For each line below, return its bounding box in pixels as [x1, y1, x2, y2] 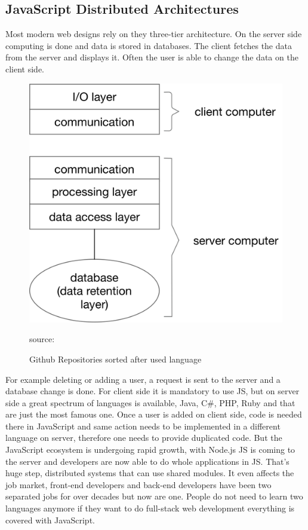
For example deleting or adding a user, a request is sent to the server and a [5, 373, 281, 385]
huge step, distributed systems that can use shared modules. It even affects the [5, 467, 294, 479]
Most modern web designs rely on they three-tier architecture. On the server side [5, 28, 302, 40]
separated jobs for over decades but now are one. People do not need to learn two [5, 490, 303, 502]
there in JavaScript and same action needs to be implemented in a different [5, 419, 281, 432]
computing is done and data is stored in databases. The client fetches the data [5, 39, 292, 51]
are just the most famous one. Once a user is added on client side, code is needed [5, 408, 302, 421]
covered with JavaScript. [5, 513, 95, 526]
